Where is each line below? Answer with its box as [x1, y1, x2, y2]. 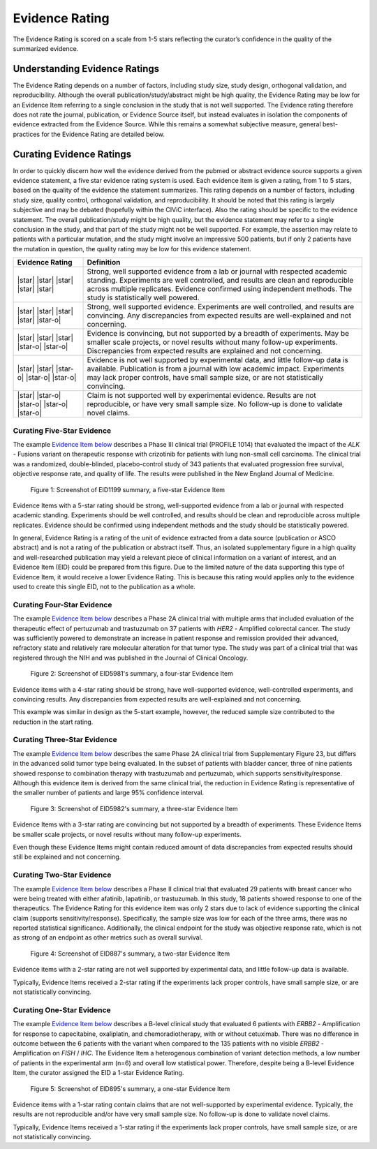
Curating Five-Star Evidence [13, 426, 112, 436]
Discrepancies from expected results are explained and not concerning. [87, 346, 323, 356]
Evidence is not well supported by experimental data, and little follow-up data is [87, 355, 348, 365]
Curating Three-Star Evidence [13, 735, 118, 745]
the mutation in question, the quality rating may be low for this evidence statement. [13, 244, 251, 253]
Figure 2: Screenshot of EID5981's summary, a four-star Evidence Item [30, 669, 233, 678]
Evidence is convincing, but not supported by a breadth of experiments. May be [87, 329, 349, 339]
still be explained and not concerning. [13, 852, 121, 861]
